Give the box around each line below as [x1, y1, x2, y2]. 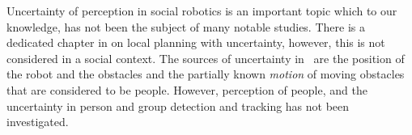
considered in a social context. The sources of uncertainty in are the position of [6, 49, 405, 66]
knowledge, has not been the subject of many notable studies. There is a [6, 18, 365, 35]
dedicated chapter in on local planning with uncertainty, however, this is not [6, 34, 385, 51]
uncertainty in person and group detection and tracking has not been [6, 97, 350, 114]
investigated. [6, 113, 69, 130]
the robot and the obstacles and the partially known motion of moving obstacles [6, 65, 405, 82]
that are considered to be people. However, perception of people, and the [6, 81, 367, 98]
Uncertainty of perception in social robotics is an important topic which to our [6, 2, 397, 19]
